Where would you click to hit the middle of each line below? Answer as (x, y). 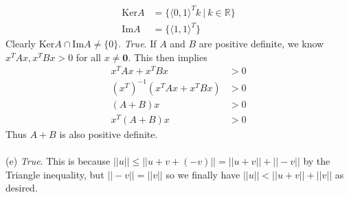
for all (89, 57)
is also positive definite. (109, 134)
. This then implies (168, 57)
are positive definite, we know (261, 44)
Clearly (21, 44)
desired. (22, 188)
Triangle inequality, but (55, 174)
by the (317, 161)
